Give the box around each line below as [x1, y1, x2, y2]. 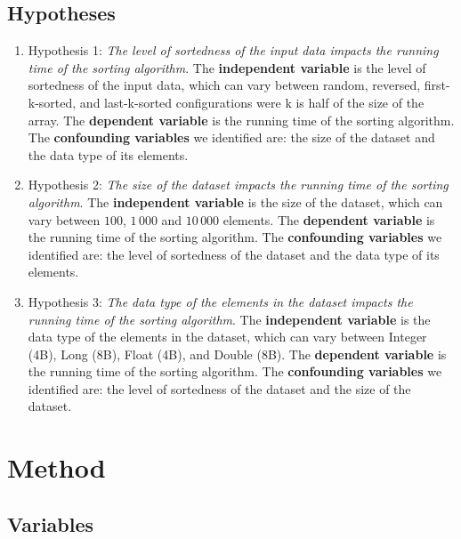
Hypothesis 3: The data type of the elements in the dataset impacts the [28, 292, 413, 310]
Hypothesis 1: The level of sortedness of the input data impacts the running [28, 41, 439, 60]
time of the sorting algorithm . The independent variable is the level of [28, 58, 426, 76]
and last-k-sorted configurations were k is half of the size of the [79, 93, 425, 111]
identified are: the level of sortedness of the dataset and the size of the [28, 379, 411, 398]
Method [7, 449, 106, 486]
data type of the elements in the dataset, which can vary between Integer [28, 327, 427, 346]
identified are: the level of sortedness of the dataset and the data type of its [28, 245, 440, 263]
